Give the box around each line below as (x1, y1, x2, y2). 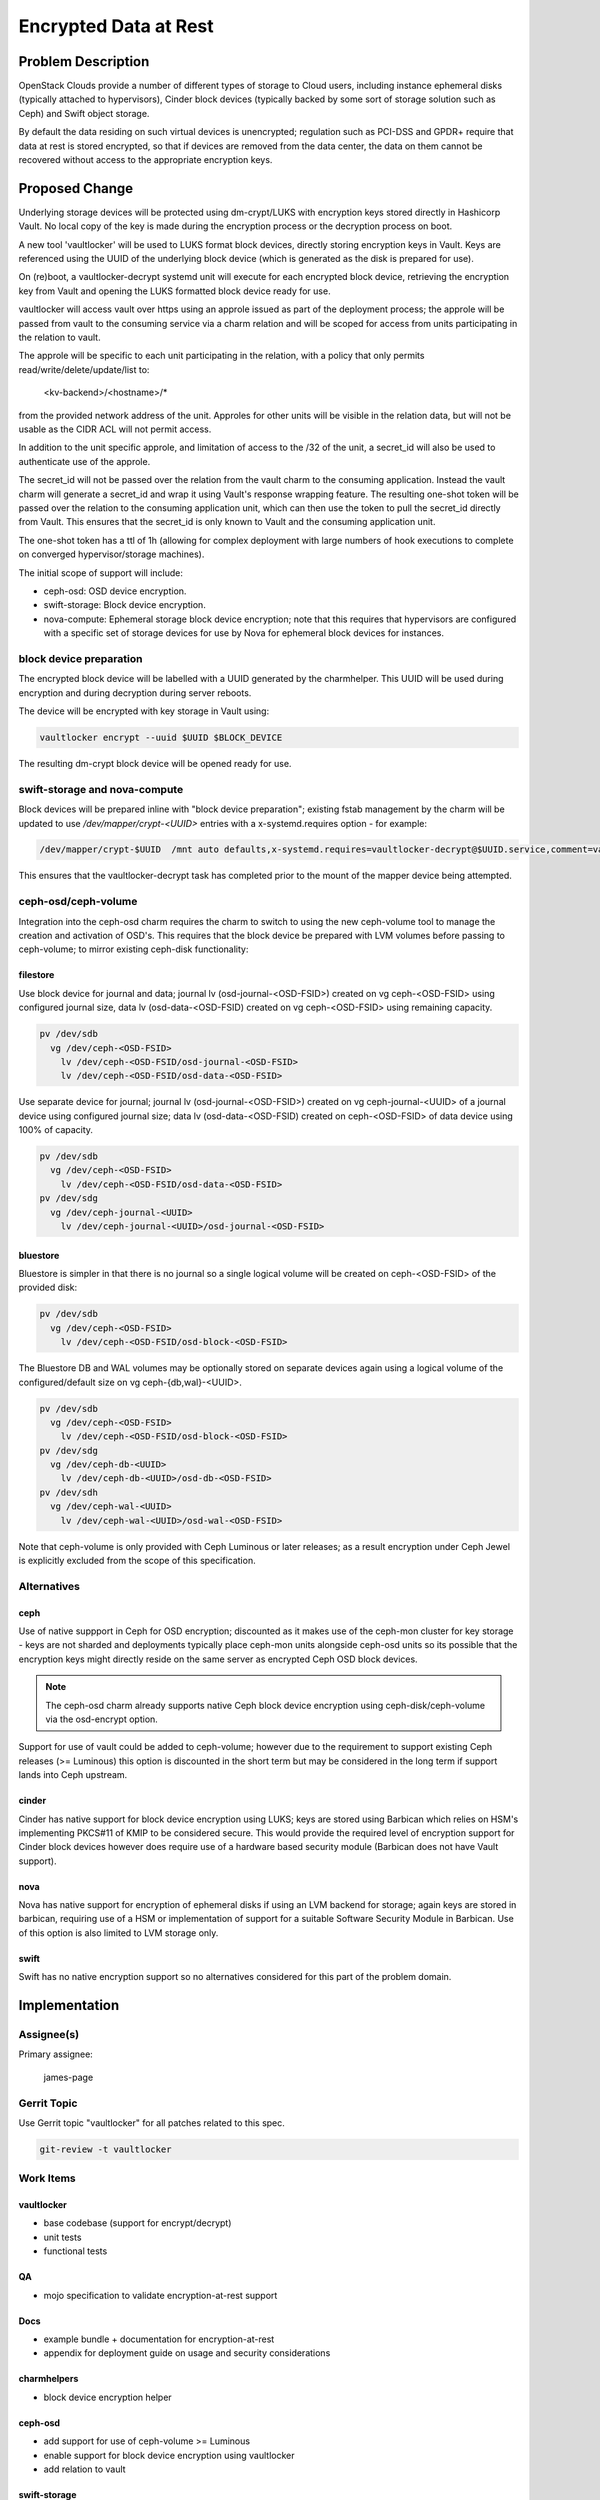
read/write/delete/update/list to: (18, 363, 150, 375)
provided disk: (18, 1281, 78, 1294)
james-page (43, 2071, 94, 2083)
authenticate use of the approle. (18, 455, 151, 467)
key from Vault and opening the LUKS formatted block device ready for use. (18, 285, 331, 297)
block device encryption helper (43, 2391, 172, 2403)
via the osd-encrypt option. (45, 1713, 159, 1725)
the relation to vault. (18, 331, 101, 344)
